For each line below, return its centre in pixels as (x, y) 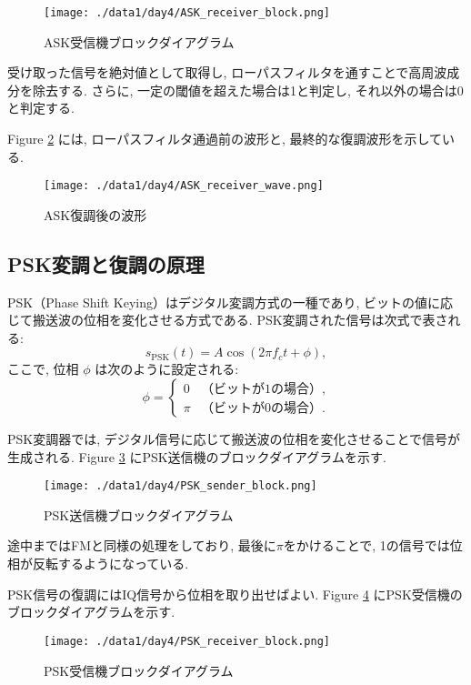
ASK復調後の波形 (95, 214)
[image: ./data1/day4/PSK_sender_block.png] (180, 486)
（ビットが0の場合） (261, 409)
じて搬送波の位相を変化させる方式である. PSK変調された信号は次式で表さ (228, 320)
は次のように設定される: (167, 369)
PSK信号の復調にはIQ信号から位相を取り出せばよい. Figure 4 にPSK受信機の (235, 594)
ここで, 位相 (43, 369)
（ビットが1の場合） (261, 390)
